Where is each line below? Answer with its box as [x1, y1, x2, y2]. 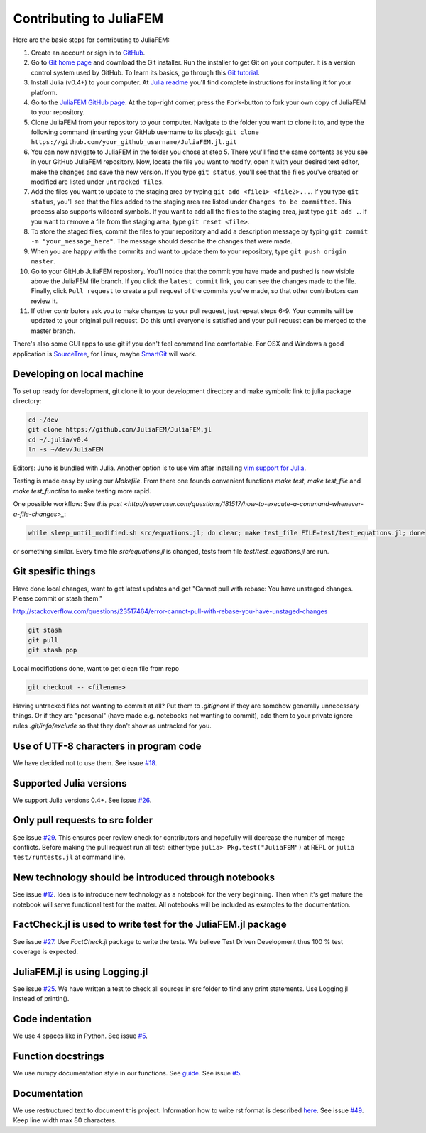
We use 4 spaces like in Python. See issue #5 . [13, 1031, 148, 1040]
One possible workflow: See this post [13, 500, 122, 508]
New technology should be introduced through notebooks [13, 872, 275, 884]
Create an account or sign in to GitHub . [31, 48, 146, 57]
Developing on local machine [13, 368, 144, 380]
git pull [28, 636, 59, 644]
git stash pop [28, 646, 77, 655]
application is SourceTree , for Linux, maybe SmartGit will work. [13, 349, 197, 358]
